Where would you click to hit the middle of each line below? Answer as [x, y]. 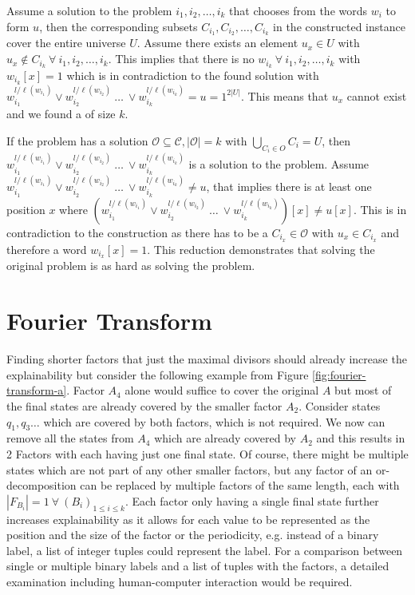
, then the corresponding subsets [119, 26]
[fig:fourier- [339, 374]
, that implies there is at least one [289, 186]
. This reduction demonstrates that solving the [261, 249]
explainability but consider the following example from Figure [158, 374]
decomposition [41, 485]
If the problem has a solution [77, 141]
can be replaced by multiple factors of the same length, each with [240, 485]
